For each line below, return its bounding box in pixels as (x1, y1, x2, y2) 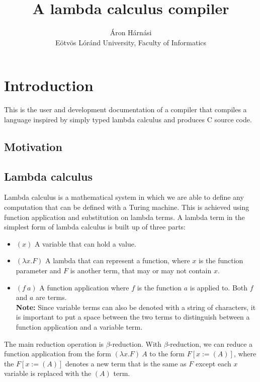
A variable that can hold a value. (34, 238, 136, 249)
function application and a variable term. (16, 321, 143, 332)
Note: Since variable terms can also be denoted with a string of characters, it (16, 301, 256, 312)
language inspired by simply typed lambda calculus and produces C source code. (4, 114, 252, 124)
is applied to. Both (190, 282, 248, 292)
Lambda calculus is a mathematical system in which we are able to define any (4, 192, 244, 202)
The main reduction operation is (4, 338, 104, 349)
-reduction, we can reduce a (167, 338, 253, 349)
